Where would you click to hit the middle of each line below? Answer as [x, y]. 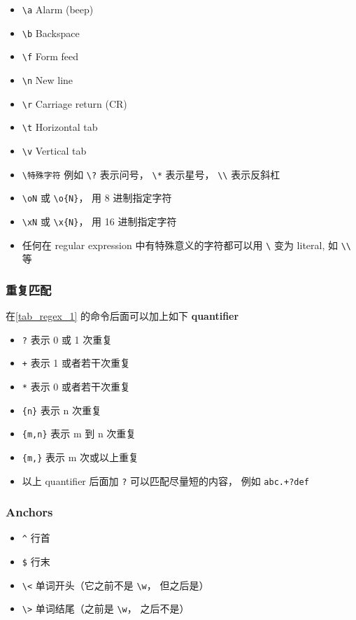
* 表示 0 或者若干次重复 [76, 386]
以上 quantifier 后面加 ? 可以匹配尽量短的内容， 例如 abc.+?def [165, 480]
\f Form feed [50, 56]
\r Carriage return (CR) [74, 103]
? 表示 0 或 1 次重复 [67, 339]
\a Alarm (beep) [58, 9]
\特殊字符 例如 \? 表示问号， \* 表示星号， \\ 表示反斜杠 [151, 174]
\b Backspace [51, 33]
